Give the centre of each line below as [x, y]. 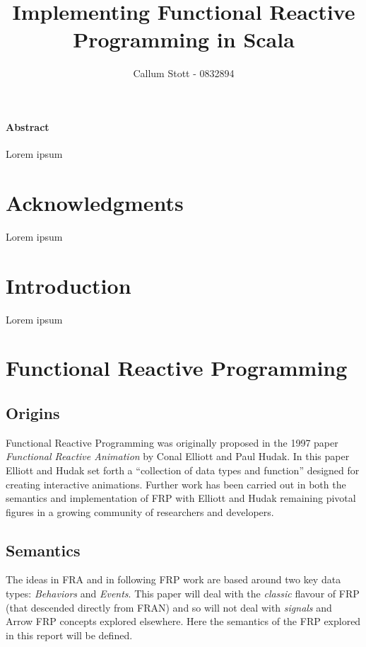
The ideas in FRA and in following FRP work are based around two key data [173, 579]
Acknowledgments [95, 202]
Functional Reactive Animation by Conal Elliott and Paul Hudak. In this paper [178, 456]
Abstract [28, 126]
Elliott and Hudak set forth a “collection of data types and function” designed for [183, 470]
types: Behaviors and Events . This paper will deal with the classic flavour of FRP [183, 594]
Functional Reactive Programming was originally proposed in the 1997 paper [172, 442]
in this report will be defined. [69, 635]
